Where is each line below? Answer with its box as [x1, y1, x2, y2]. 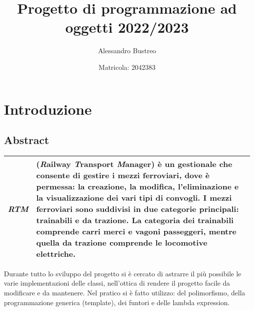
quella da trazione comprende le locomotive [36, 236, 208, 248]
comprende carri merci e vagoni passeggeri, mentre [36, 225, 237, 237]
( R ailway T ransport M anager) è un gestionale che [36, 158, 233, 169]
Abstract [4, 132, 49, 147]
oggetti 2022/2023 [65, 17, 189, 37]
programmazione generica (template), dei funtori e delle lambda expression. [4, 297, 230, 307]
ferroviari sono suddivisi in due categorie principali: [36, 203, 239, 214]
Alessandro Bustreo [98, 45, 156, 56]
